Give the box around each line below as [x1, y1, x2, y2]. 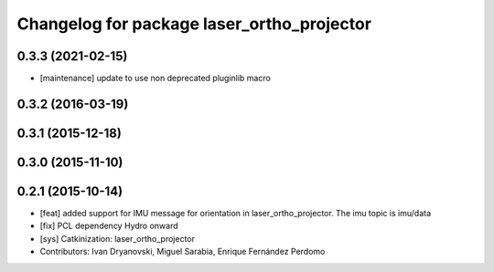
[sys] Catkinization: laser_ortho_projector [39, 233, 196, 244]
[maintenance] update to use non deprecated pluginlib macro [39, 73, 272, 84]
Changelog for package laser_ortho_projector [16, 14, 372, 34]
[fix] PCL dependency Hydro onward [39, 220, 178, 232]
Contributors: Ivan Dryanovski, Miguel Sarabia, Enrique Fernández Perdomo [39, 246, 326, 257]
